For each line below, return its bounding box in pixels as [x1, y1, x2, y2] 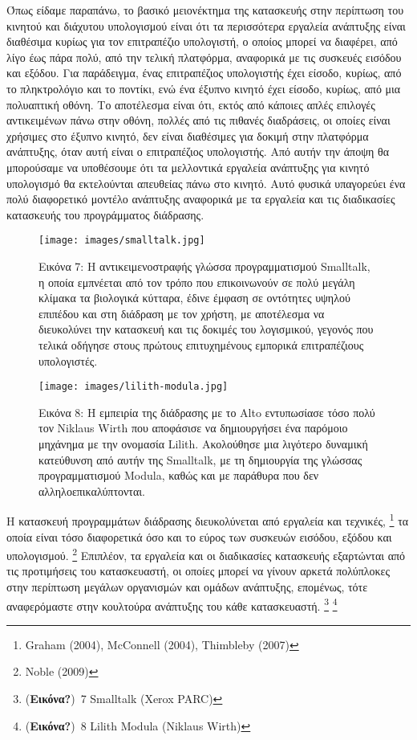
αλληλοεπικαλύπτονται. [38, 482, 145, 499]
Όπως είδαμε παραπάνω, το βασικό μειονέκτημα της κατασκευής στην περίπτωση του [6, 2, 404, 18]
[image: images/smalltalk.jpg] [38, 235, 205, 247]
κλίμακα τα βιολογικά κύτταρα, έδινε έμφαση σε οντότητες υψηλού [38, 289, 350, 306]
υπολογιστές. [38, 352, 98, 369]
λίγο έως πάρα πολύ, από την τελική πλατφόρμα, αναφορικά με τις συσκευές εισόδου [6, 48, 402, 65]
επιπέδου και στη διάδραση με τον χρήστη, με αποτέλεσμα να [38, 305, 325, 321]
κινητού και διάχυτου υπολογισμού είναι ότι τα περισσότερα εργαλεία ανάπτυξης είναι [6, 17, 406, 34]
